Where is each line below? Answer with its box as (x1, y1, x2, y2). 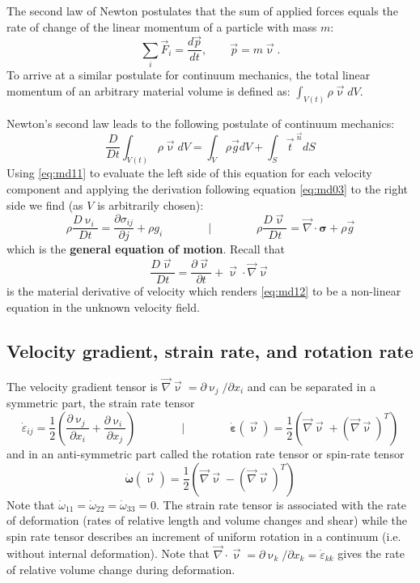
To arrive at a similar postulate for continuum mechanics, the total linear (6, 66, 371, 83)
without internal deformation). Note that (6, 545, 210, 562)
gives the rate (337, 545, 405, 562)
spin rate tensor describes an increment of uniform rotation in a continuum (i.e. (6, 527, 401, 544)
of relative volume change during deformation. (6, 561, 235, 578)
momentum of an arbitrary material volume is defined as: (6, 82, 291, 99)
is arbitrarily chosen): (97, 196, 204, 213)
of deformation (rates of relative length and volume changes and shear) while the (6, 512, 408, 529)
